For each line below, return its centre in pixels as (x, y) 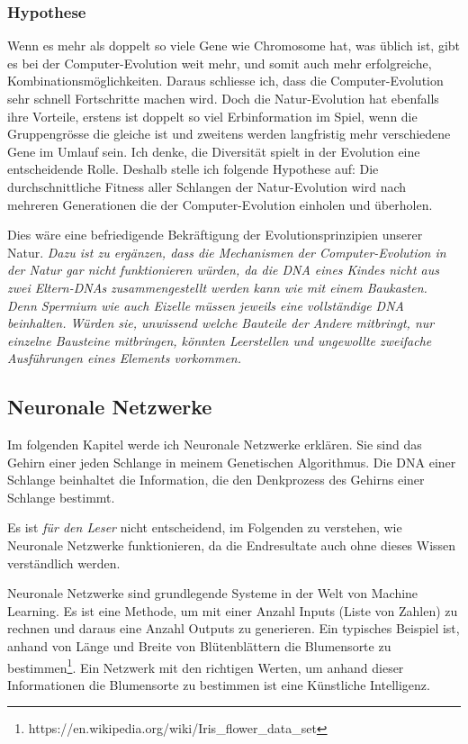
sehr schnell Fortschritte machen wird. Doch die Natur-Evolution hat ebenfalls (223, 98)
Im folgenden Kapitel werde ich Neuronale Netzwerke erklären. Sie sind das (215, 445)
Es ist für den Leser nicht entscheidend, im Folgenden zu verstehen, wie (205, 527)
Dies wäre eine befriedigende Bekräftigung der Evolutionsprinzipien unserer (215, 235)
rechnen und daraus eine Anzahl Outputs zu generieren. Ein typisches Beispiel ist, (234, 628)
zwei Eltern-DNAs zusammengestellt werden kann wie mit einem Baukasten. (217, 287)
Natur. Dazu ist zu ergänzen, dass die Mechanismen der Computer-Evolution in (227, 252)
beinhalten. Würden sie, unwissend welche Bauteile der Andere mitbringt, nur (221, 323)
